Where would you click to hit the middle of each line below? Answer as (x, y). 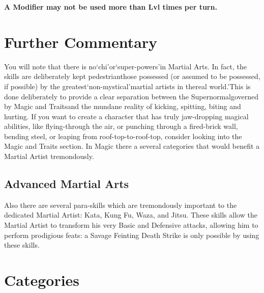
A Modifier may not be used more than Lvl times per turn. (111, 7)
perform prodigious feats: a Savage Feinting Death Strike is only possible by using (132, 235)
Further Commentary (81, 42)
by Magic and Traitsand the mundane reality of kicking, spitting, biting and (123, 106)
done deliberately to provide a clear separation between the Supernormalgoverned (131, 96)
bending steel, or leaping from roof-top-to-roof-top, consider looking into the (123, 136)
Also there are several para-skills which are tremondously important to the (121, 205)
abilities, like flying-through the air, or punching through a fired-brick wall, (121, 126)
